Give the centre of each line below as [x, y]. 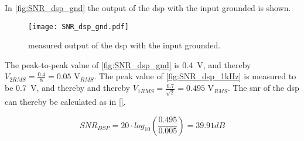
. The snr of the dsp [263, 88]
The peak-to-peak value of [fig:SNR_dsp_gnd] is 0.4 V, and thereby [128, 64]
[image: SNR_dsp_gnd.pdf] [78, 27]
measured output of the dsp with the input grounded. [124, 45]
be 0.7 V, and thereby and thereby [67, 88]
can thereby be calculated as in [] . [65, 101]
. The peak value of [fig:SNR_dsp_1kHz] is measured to [195, 76]
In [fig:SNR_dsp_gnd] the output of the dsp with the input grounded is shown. [148, 8]
